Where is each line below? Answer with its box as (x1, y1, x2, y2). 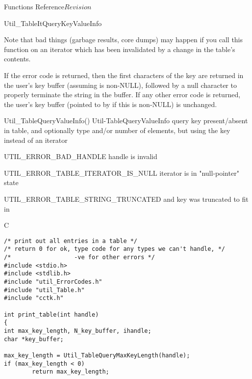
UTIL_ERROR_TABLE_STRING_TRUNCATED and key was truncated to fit (4, 193, 249, 204)
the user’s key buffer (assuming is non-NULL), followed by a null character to (4, 80, 237, 90)
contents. (4, 54, 31, 64)
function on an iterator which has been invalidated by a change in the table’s (4, 44, 235, 54)
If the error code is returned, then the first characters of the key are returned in (4, 70, 244, 80)
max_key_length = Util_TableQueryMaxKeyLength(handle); (4, 352, 190, 359)
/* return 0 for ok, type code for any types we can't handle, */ (4, 245, 226, 253)
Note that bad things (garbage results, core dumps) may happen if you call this (4, 34, 243, 45)
